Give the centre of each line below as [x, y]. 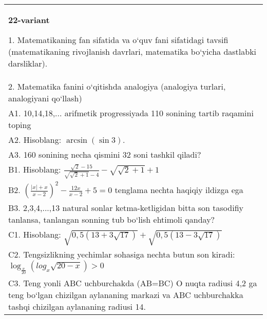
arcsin [77, 140]
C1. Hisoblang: [35, 235]
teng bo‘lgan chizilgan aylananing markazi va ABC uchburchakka [126, 295]
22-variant [29, 20]
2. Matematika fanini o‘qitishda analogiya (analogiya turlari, [117, 86]
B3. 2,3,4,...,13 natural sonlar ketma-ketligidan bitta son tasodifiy [126, 208]
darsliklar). [28, 63]
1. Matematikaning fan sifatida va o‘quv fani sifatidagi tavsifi [118, 40]
